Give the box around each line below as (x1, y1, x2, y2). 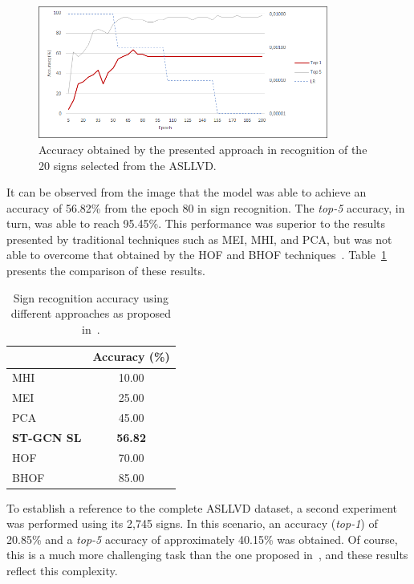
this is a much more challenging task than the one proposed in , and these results (6, 546, 408, 563)
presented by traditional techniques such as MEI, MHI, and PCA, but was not (6, 230, 392, 247)
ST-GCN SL (12, 428, 82, 445)
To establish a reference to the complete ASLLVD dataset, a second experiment (6, 499, 398, 516)
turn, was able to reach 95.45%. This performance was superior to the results (6, 215, 386, 232)
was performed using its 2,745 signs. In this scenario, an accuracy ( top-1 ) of (6, 515, 378, 532)
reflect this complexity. (6, 562, 118, 578)
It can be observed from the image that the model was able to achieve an (6, 184, 367, 201)
